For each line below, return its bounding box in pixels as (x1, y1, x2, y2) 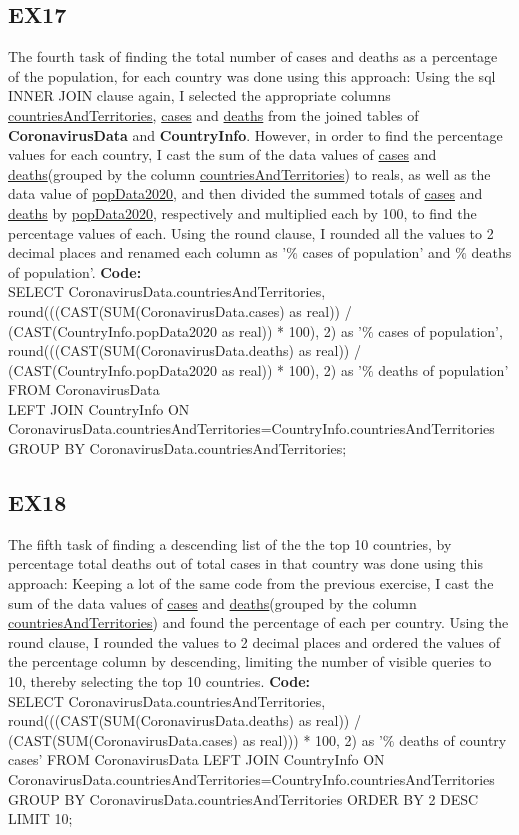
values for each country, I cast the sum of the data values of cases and (8, 144, 437, 165)
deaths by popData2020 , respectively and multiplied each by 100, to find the (8, 202, 477, 223)
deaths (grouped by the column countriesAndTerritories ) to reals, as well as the (8, 163, 491, 184)
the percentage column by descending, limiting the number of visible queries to (8, 651, 492, 672)
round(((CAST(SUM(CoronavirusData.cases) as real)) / (8, 300, 352, 321)
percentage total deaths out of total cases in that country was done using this (8, 553, 483, 574)
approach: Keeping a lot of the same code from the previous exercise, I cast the (8, 573, 494, 594)
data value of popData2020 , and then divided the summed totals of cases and (8, 183, 483, 204)
